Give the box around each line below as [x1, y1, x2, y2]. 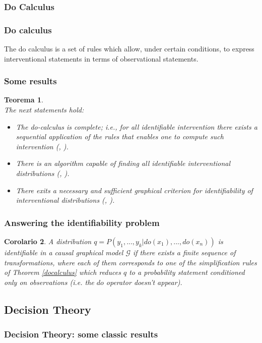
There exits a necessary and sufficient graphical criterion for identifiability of [16, 185, 253, 195]
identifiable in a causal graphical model [4, 247, 123, 258]
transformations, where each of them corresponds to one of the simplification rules [4, 257, 257, 267]
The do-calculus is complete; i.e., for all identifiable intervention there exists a [16, 121, 257, 132]
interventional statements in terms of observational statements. [4, 53, 199, 64]
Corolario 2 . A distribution [4, 236, 92, 247]
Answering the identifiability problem [4, 216, 160, 228]
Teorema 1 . [4, 94, 43, 105]
